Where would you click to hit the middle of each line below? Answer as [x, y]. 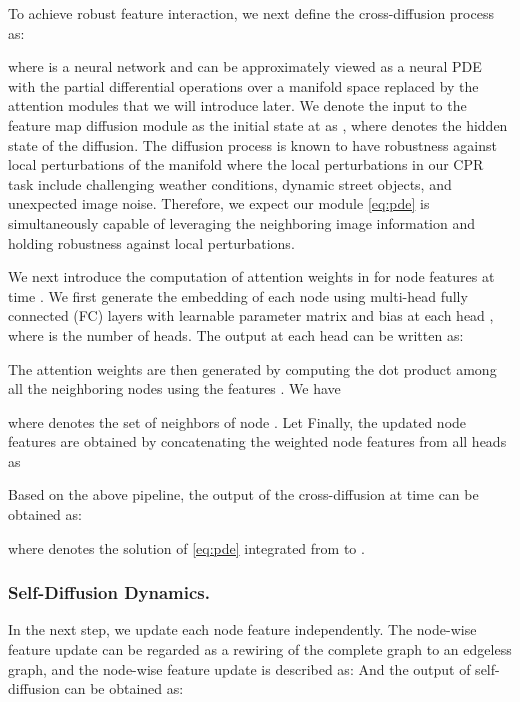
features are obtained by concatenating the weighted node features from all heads [257, 441]
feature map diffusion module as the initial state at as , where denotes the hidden [258, 124]
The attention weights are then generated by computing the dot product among [252, 368]
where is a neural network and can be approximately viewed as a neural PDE [245, 66]
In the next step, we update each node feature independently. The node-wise [242, 629]
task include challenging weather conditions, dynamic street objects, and [230, 183]
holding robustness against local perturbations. [151, 242]
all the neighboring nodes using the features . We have [174, 388]
